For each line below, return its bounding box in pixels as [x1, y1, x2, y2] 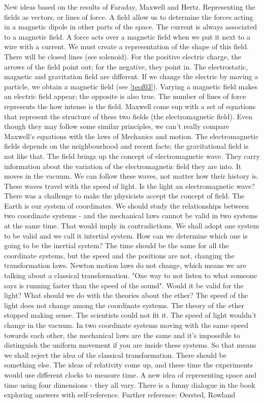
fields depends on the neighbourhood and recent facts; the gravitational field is [4, 141, 249, 151]
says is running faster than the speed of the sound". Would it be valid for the [4, 280, 244, 290]
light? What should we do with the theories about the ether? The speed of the [4, 290, 248, 300]
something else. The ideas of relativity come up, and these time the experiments [4, 359, 253, 370]
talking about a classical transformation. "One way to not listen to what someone [4, 270, 257, 281]
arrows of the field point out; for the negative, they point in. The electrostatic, [4, 61, 248, 72]
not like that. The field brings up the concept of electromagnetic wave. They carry [4, 150, 260, 161]
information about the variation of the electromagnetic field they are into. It [4, 160, 242, 171]
